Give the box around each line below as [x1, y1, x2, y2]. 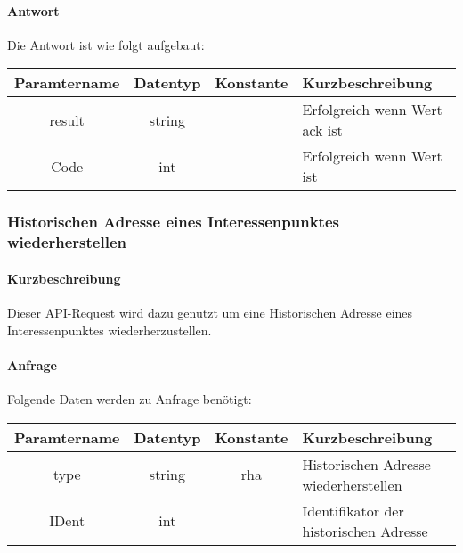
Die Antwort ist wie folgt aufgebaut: [7, 35, 205, 54]
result [49, 109, 85, 130]
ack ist [302, 120, 343, 141]
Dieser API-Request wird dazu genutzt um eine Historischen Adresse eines [7, 302, 413, 321]
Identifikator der [302, 499, 404, 521]
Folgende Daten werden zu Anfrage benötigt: [7, 389, 252, 408]
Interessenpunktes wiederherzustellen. [7, 320, 212, 339]
